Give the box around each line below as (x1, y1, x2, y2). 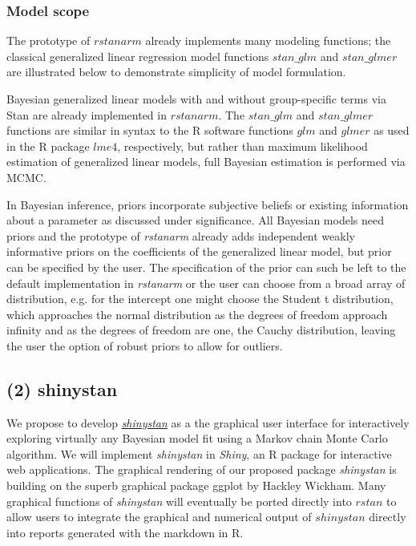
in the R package (6, 137, 90, 154)
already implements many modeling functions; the (145, 32, 391, 49)
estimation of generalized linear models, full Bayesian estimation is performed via (6, 153, 406, 170)
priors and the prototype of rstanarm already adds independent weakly (6, 227, 355, 244)
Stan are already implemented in (6, 106, 167, 123)
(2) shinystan (6, 376, 118, 401)
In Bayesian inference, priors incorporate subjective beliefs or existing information (6, 196, 409, 212)
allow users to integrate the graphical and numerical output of (6, 508, 312, 525)
